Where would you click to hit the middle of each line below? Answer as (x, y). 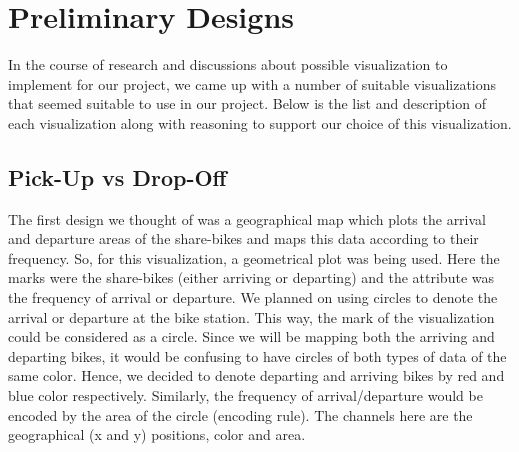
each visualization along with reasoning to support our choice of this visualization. (260, 122)
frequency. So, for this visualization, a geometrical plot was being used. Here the (254, 257)
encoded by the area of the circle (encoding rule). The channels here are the (240, 414)
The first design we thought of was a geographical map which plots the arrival (247, 218)
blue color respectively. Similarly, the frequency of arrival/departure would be (245, 395)
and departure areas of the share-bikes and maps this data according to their (243, 238)
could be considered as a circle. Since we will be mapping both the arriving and (251, 336)
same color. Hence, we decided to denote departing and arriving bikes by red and (256, 375)
